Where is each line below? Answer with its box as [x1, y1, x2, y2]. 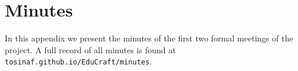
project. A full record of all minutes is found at [5, 43, 176, 56]
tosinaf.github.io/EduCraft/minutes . [5, 55, 152, 67]
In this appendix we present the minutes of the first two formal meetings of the [5, 32, 293, 44]
